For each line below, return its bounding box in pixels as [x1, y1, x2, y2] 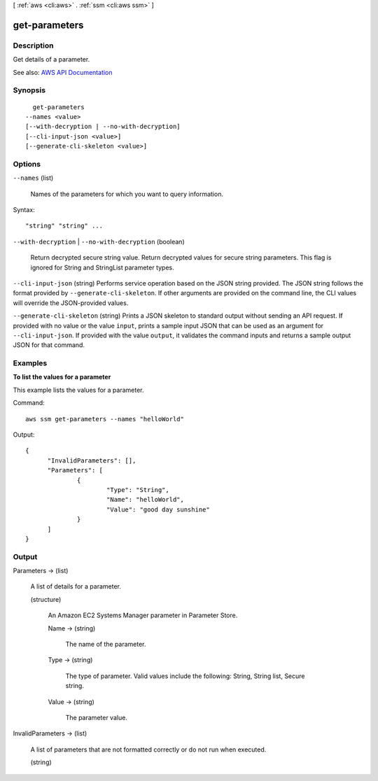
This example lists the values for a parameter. [13, 386, 144, 394]
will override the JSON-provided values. [13, 298, 129, 307]
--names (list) [13, 174, 54, 182]
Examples [13, 358, 48, 368]
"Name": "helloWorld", [106, 495, 185, 504]
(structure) [30, 595, 62, 603]
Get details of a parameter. [13, 55, 90, 64]
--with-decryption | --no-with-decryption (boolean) [13, 237, 185, 246]
